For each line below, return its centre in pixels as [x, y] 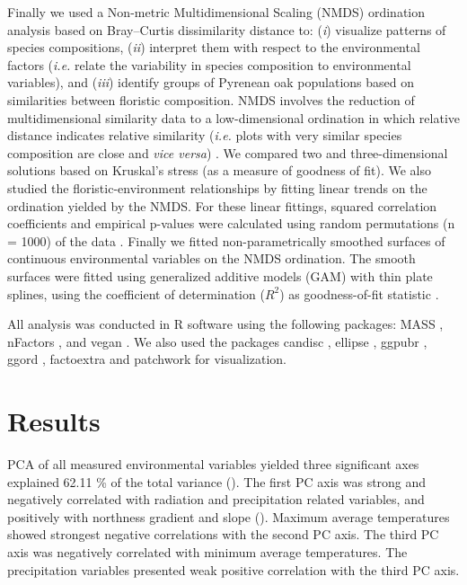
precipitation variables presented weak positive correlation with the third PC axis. [233, 569]
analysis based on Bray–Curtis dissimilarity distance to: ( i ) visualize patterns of [227, 29]
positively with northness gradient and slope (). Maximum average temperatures [229, 516]
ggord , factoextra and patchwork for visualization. [147, 359]
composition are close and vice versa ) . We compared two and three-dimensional [228, 152]
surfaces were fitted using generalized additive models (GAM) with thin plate [220, 275]
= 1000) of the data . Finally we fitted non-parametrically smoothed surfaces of [226, 240]
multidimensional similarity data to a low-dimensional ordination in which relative [233, 117]
